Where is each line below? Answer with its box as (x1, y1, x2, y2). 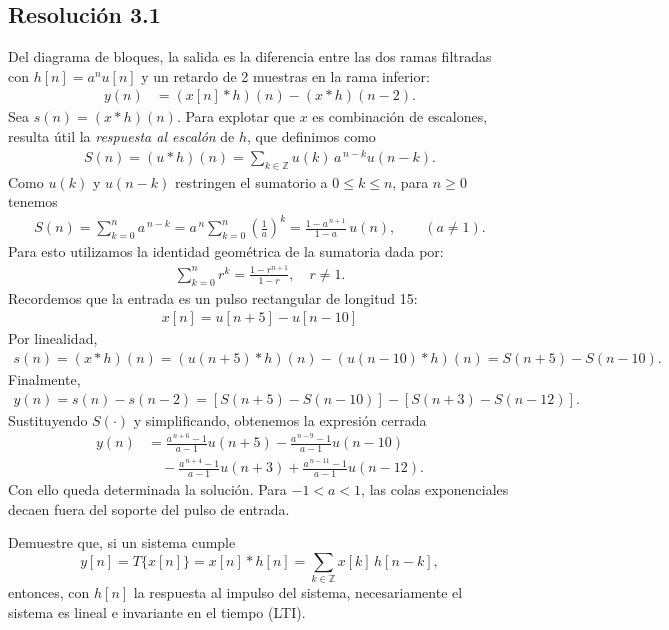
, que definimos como (247, 126, 376, 147)
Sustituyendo (8, 409, 88, 430)
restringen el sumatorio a (174, 171, 328, 192)
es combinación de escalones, (312, 106, 488, 127)
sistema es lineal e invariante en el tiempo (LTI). (8, 601, 306, 622)
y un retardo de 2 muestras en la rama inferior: (141, 65, 430, 86)
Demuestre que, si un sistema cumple (8, 532, 236, 553)
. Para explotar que (176, 106, 295, 127)
